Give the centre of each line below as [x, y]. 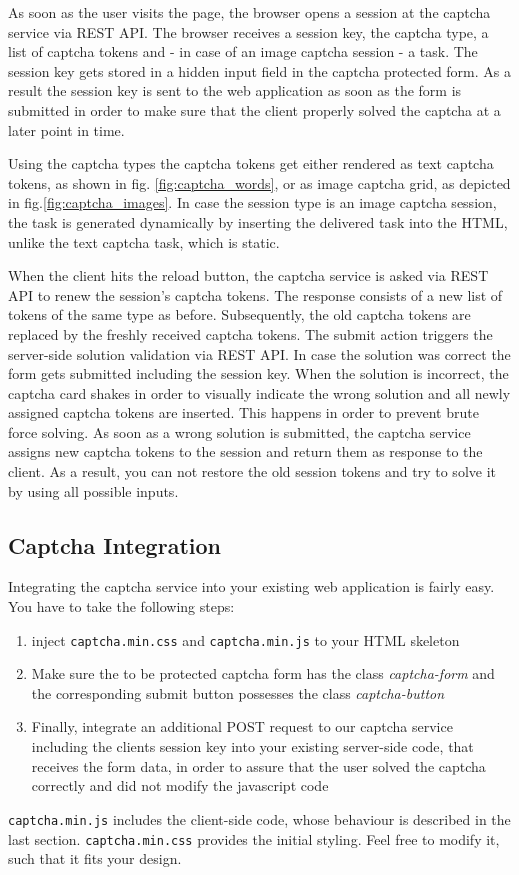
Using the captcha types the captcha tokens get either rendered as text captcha [251, 163]
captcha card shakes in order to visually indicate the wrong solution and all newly [259, 392]
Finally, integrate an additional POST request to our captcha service [242, 726]
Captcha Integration [114, 544]
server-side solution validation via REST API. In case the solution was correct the [259, 353]
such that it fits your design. [95, 858]
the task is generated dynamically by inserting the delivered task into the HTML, [258, 221]
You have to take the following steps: [121, 606]
